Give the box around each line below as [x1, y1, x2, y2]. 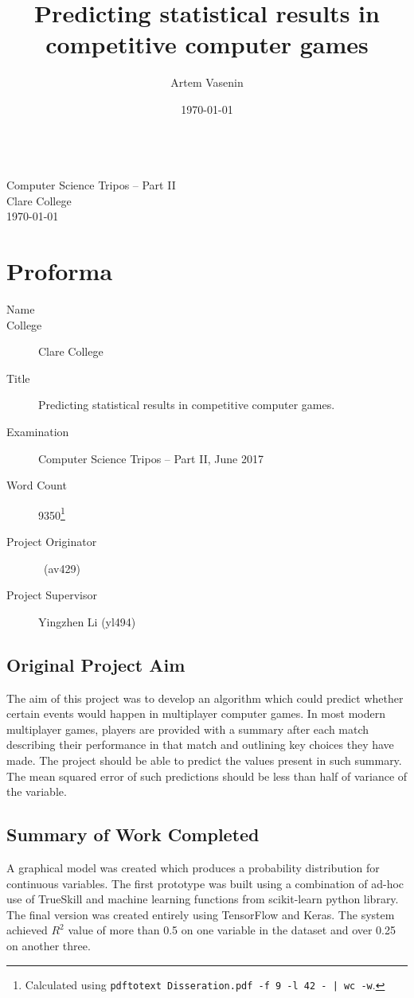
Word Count [6, 477, 67, 493]
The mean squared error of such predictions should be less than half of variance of [6, 767, 408, 784]
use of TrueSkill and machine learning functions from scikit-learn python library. [6, 891, 399, 907]
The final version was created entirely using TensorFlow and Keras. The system [6, 906, 395, 922]
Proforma [6, 255, 113, 287]
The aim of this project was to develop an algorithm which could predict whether [6, 689, 404, 706]
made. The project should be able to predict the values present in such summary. [6, 751, 402, 768]
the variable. [6, 783, 67, 800]
